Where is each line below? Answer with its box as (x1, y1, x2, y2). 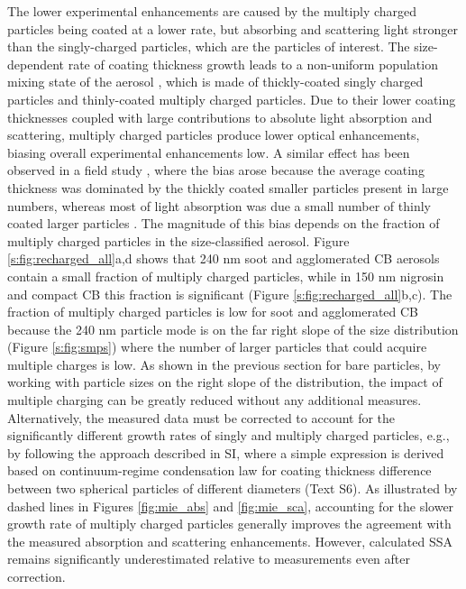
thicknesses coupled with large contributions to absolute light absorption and (7, 107, 433, 126)
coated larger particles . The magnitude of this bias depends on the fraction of (7, 214, 440, 233)
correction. (7, 567, 66, 585)
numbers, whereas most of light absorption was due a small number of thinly (7, 196, 432, 215)
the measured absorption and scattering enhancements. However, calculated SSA (7, 531, 452, 550)
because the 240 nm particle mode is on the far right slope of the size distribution (7, 319, 459, 338)
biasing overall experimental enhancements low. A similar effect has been (7, 143, 410, 161)
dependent (7, 54, 65, 73)
